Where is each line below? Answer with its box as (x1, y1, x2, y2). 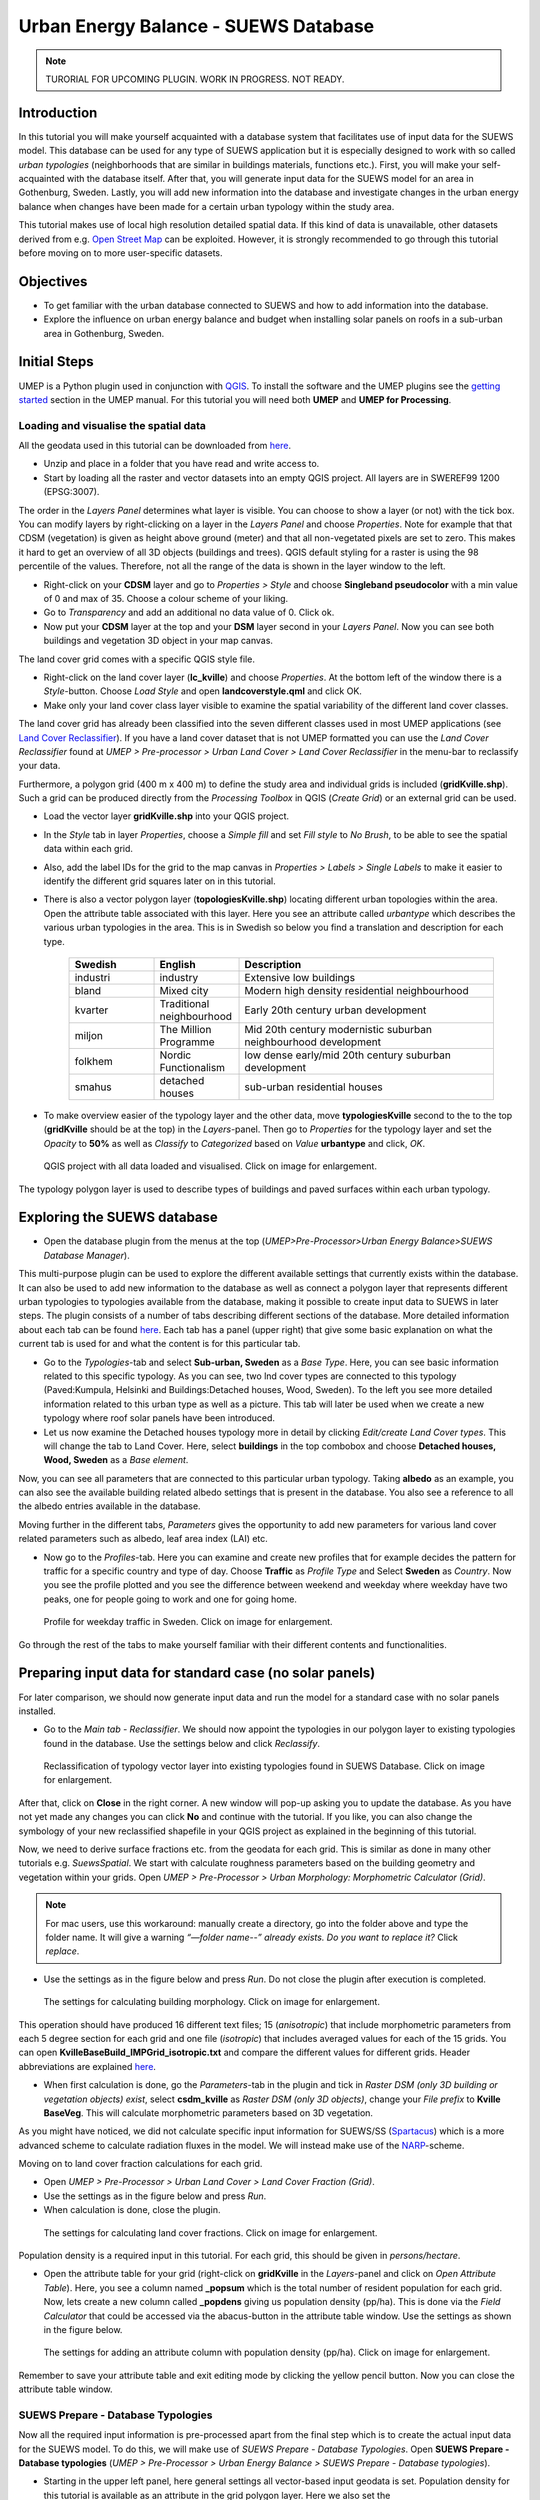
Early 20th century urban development (244, 1003, 427, 1017)
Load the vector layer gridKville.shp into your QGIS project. (43, 810, 290, 822)
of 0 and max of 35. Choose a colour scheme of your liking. (43, 593, 289, 604)
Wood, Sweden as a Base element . (43, 1454, 189, 1466)
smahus (74, 1080, 112, 1094)
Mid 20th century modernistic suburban (244, 1022, 432, 1036)
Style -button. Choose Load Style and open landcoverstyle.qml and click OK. (43, 685, 362, 697)
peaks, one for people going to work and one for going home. (43, 1593, 297, 1605)
